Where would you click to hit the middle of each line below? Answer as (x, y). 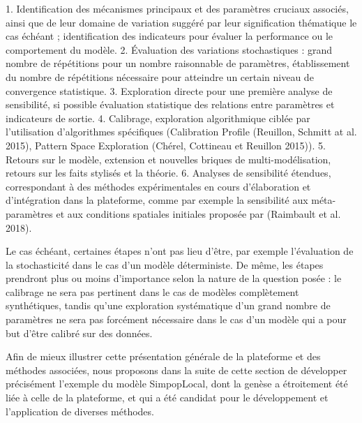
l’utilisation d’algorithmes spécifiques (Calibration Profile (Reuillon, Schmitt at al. (181, 132)
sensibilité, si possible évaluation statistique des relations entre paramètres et (170, 104)
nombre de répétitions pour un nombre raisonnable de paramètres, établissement (178, 63)
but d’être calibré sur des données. (79, 333)
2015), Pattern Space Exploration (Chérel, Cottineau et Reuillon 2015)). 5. (166, 145)
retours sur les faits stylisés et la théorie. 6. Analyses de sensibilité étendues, (168, 173)
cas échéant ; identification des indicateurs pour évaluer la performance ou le (169, 36)
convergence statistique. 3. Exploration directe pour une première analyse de (169, 90)
